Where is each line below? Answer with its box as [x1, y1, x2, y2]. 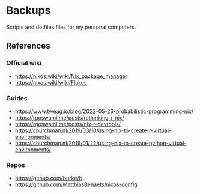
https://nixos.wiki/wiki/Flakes [14, 79, 87, 86]
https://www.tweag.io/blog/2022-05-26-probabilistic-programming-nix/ [14, 108, 194, 115]
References [6, 41, 50, 51]
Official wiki [6, 59, 42, 67]
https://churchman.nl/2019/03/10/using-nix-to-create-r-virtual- [14, 127, 171, 134]
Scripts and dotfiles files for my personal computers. [6, 23, 136, 31]
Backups [6, 4, 51, 17]
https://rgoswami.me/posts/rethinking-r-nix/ [14, 114, 125, 121]
